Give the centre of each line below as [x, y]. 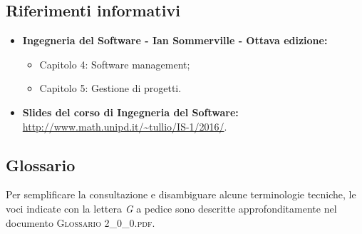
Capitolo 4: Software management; [115, 64]
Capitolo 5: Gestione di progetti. [110, 88]
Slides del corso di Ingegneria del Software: [130, 112]
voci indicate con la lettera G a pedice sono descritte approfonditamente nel [171, 208]
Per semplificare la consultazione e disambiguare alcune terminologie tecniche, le [181, 194]
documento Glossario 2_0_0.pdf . [81, 222]
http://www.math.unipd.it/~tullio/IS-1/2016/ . [125, 126]
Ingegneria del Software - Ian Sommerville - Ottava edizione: [175, 40]
